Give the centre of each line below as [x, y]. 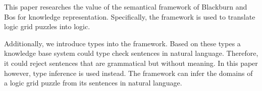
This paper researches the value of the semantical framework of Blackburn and [126, 7]
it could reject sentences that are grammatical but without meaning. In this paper [131, 63]
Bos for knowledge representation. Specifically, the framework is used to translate [130, 16]
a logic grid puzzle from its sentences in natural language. [93, 83]
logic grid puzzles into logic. [47, 26]
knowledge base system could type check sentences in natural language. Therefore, [131, 53]
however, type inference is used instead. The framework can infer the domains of [128, 73]
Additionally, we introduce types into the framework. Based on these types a [122, 43]
